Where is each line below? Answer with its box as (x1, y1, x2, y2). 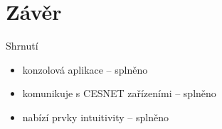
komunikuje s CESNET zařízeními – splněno (22, 86, 216, 101)
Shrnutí (6, 38, 38, 53)
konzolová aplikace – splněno (22, 62, 148, 77)
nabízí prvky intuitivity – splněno (22, 109, 169, 124)
